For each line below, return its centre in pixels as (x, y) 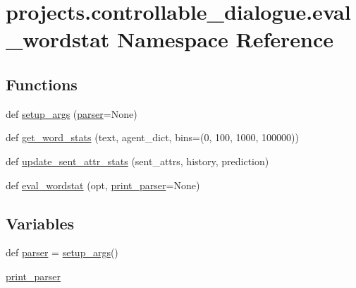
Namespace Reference (226, 39)
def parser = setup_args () (62, 252)
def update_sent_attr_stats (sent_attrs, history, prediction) (137, 161)
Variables (40, 223)
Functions (42, 84)
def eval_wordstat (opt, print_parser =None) (103, 185)
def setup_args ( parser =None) (72, 113)
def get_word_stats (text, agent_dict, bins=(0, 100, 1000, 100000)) (153, 137)
